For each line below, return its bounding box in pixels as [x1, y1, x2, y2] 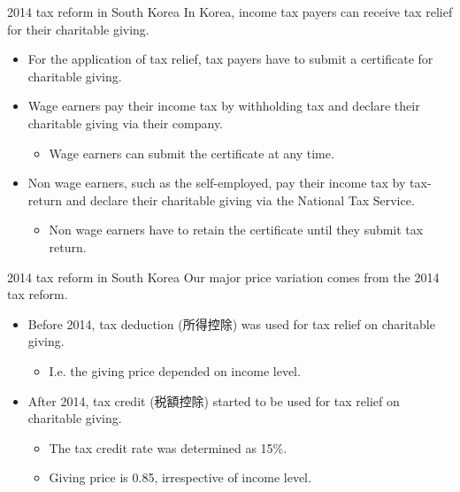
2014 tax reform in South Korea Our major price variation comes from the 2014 [7, 267, 440, 286]
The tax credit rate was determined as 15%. [49, 438, 287, 457]
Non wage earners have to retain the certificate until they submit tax [49, 220, 424, 239]
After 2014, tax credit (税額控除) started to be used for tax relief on [27, 391, 400, 410]
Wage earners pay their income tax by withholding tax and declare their [27, 96, 420, 115]
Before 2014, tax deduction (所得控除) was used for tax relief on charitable [27, 314, 435, 333]
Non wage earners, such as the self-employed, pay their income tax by [27, 173, 406, 192]
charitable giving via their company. [27, 113, 224, 132]
